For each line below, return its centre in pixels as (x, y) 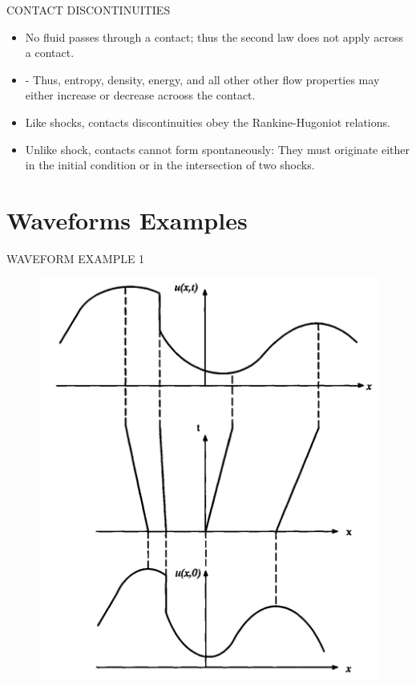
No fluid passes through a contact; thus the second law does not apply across (214, 37)
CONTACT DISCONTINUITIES (89, 10)
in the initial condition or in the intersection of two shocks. (170, 165)
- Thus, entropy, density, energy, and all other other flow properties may (202, 79)
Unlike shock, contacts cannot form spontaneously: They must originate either (218, 149)
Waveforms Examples (127, 219)
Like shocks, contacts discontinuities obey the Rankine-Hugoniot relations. (208, 122)
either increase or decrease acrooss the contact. (140, 95)
